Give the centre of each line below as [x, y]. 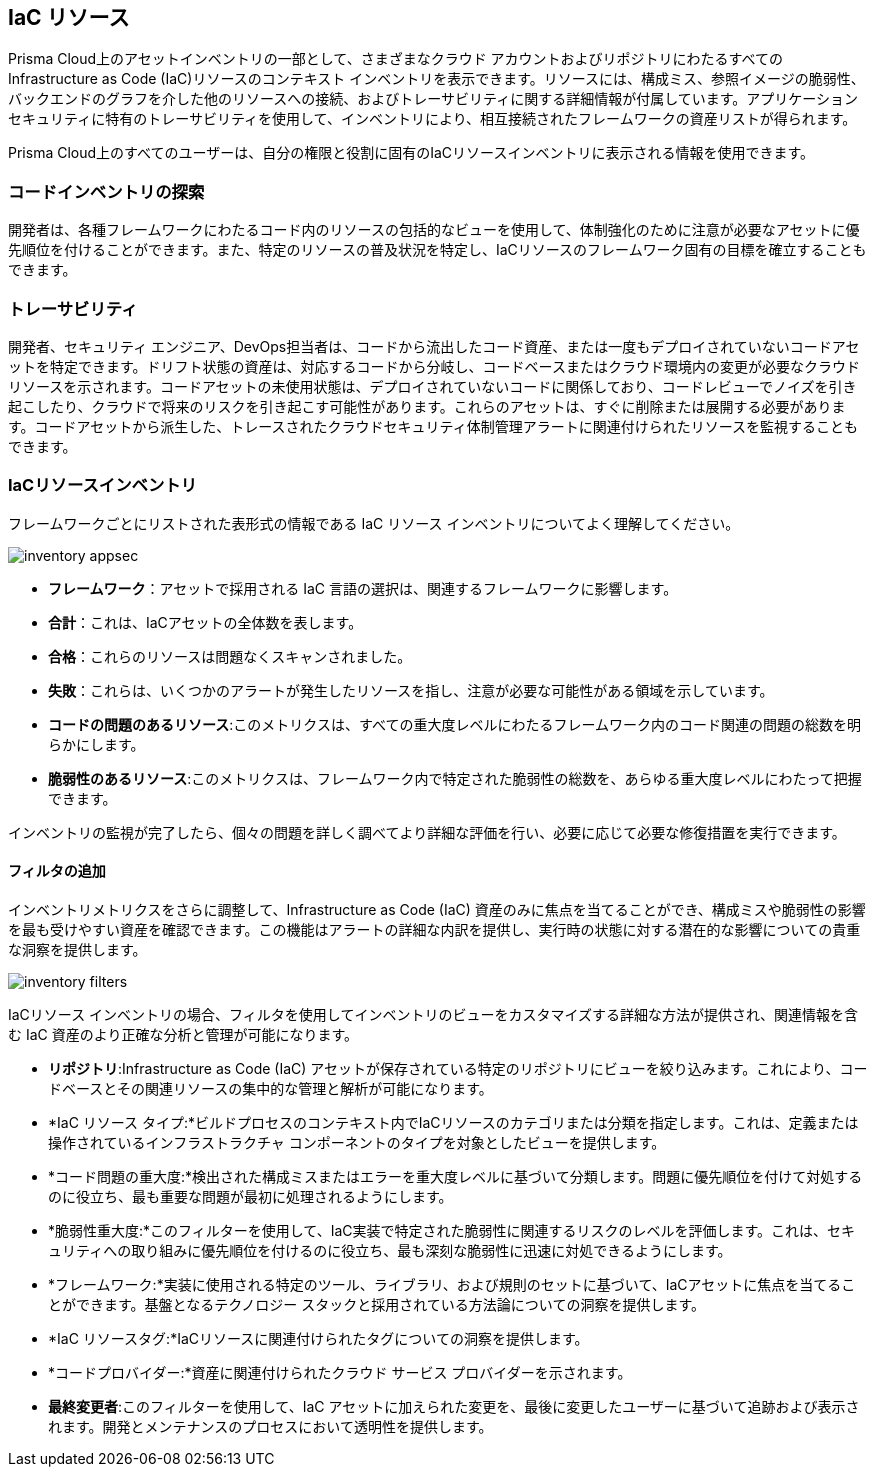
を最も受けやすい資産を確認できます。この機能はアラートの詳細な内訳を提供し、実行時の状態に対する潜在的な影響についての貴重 [434, 929]
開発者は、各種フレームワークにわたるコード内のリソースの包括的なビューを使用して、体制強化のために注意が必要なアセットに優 [434, 230]
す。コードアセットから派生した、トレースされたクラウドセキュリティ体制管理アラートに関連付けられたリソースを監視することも [433, 426]
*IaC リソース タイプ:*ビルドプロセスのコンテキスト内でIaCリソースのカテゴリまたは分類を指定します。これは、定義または [453, 1122]
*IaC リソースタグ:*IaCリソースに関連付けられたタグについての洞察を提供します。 [318, 1338]
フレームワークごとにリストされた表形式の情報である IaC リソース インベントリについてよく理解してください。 [374, 523]
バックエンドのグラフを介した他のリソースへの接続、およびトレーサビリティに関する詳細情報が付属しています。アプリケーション [433, 99]
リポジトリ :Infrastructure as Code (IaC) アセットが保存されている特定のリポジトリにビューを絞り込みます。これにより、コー [458, 1068]
